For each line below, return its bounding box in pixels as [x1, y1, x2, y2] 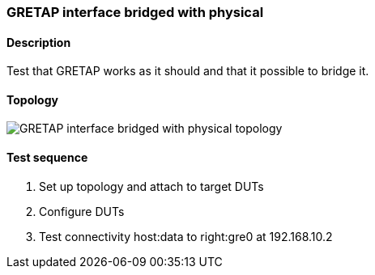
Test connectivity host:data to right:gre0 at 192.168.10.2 [39, 229, 333, 243]
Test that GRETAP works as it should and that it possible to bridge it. [6, 64, 369, 78]
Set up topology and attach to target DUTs [39, 179, 264, 193]
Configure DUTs [39, 204, 125, 218]
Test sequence [6, 150, 88, 165]
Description [6, 35, 71, 49]
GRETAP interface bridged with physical [6, 4, 264, 20]
